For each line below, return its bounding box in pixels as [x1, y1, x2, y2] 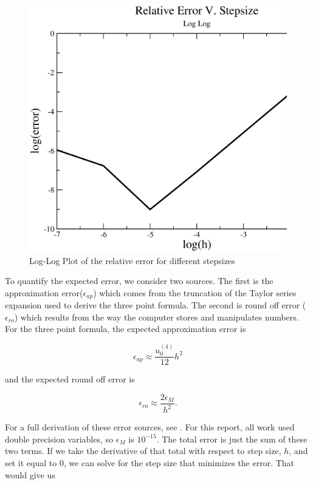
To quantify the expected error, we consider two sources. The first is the [5, 274, 273, 287]
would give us [5, 468, 55, 481]
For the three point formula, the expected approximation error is [5, 322, 246, 335]
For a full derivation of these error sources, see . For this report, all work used [5, 421, 295, 433]
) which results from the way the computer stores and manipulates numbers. [14, 310, 299, 323]
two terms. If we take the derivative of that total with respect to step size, [5, 444, 281, 457]
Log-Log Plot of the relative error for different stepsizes [29, 254, 235, 266]
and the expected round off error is [5, 373, 135, 385]
